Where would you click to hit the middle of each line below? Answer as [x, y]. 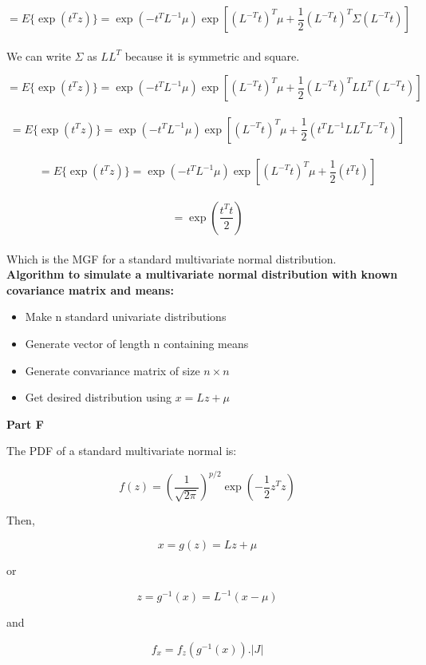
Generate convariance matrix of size [112, 370]
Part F [25, 424]
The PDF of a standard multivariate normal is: [122, 451]
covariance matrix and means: [90, 289]
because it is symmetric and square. [212, 55]
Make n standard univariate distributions [126, 317]
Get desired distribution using [99, 397]
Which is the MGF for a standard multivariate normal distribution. [172, 258]
